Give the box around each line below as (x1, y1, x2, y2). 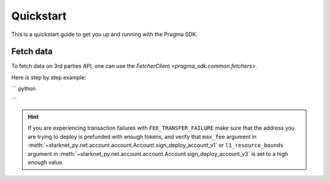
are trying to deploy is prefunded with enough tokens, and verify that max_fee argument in (28, 133, 257, 140)
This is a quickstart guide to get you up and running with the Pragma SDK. (11, 31, 198, 38)
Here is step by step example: (11, 73, 87, 81)
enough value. (28, 158, 64, 166)
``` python (11, 85, 36, 92)
